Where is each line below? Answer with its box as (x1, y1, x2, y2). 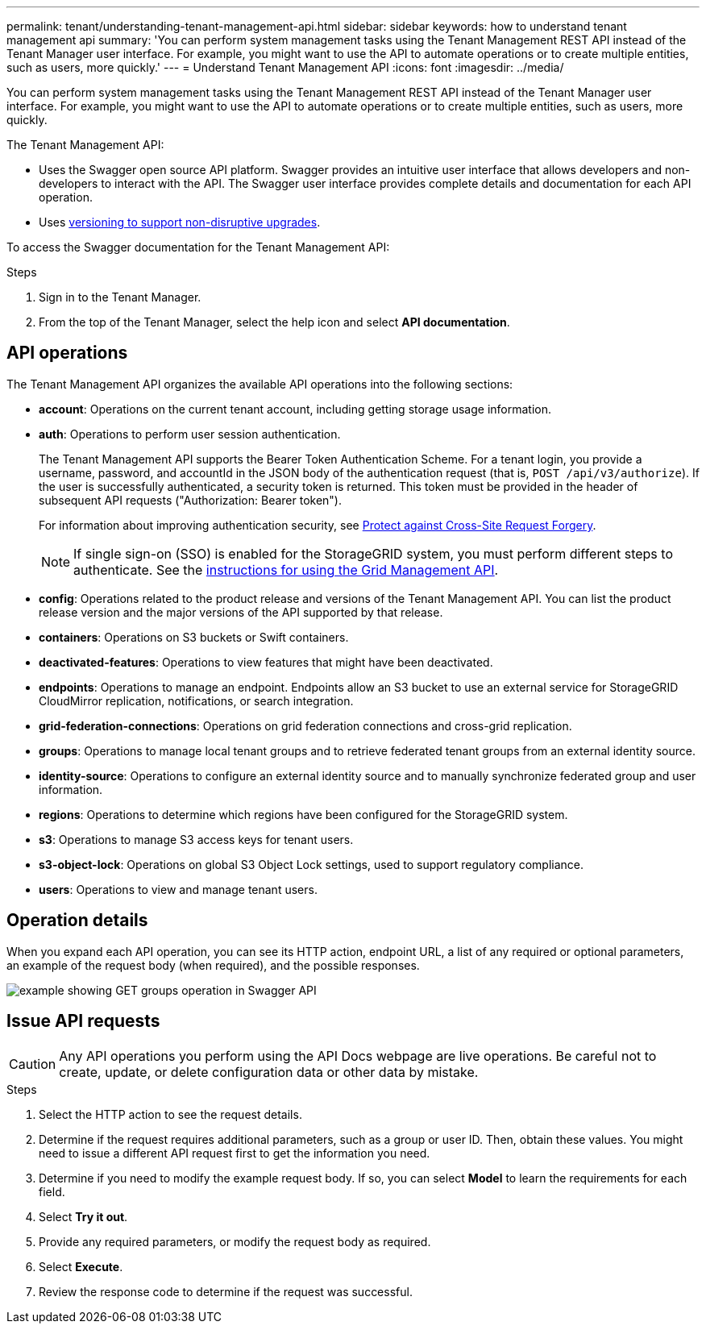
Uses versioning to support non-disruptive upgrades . (39, 215, 321, 229)
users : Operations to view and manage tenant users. (39, 882, 318, 896)
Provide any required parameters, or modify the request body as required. (39, 1234, 431, 1249)
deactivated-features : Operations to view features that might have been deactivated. (39, 655, 493, 669)
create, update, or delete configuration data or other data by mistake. (59, 1063, 479, 1080)
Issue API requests (6, 1011, 160, 1032)
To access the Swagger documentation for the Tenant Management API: (6, 240, 390, 254)
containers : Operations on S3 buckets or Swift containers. (39, 630, 349, 644)
